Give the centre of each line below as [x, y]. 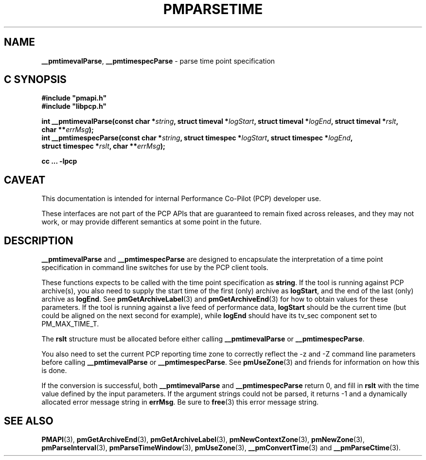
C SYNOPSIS [35, 80]
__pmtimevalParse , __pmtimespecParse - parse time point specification [158, 61]
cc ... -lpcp [59, 161]
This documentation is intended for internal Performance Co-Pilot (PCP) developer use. [181, 199]
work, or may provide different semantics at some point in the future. [151, 222]
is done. [54, 371]
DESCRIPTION [39, 240]
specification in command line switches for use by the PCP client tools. [155, 268]
